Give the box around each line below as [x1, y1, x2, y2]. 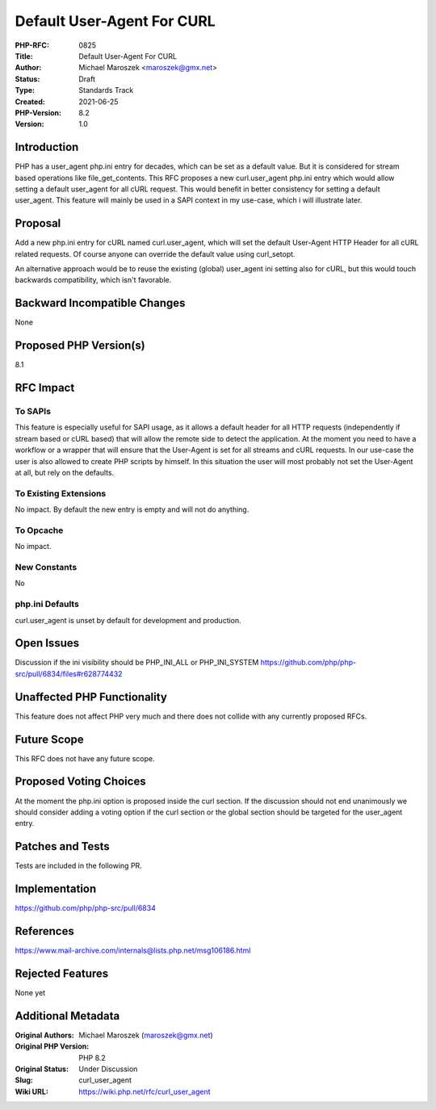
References [15, 924, 74, 938]
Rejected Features [15, 966, 109, 980]
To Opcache [15, 525, 64, 536]
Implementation [15, 882, 97, 896]
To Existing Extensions [15, 488, 107, 499]
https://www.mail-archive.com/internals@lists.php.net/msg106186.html [15, 945, 251, 956]
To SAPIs [15, 406, 52, 417]
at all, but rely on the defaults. [15, 467, 115, 477]
